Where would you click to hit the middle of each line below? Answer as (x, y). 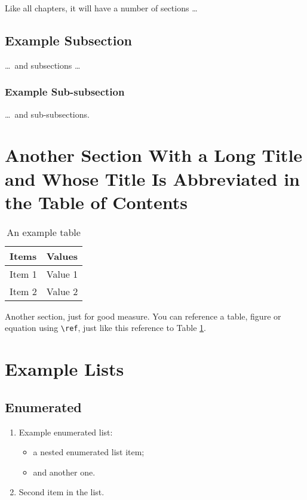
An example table (44, 232)
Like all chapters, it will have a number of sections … (101, 8)
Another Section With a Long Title (154, 155)
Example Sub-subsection (65, 92)
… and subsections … (43, 65)
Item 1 (23, 274)
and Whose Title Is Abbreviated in (152, 178)
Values (62, 256)
